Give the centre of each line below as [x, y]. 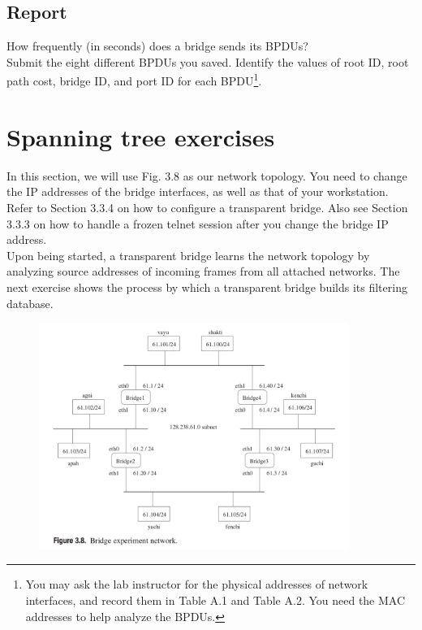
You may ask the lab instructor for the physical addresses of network [197, 584]
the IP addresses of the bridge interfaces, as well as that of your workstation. [198, 191]
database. [30, 303]
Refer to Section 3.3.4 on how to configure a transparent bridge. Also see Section [207, 207]
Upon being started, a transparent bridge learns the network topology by [188, 255]
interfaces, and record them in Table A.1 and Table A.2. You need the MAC [215, 600]
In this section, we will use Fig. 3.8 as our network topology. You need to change [207, 175]
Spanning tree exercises [141, 136]
